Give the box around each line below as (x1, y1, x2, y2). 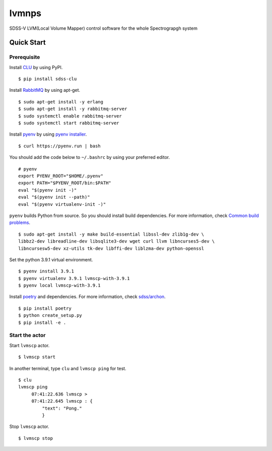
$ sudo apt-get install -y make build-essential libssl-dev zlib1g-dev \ (18, 231, 205, 237)
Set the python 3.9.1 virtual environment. (9, 256, 93, 262)
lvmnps (9, 8, 41, 19)
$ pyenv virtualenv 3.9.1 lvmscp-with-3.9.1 (18, 275, 130, 281)
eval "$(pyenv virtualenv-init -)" (18, 201, 106, 207)
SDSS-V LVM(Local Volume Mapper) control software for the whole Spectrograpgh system (9, 25, 197, 31)
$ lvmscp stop (18, 435, 53, 441)
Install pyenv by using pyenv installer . (9, 131, 87, 137)
